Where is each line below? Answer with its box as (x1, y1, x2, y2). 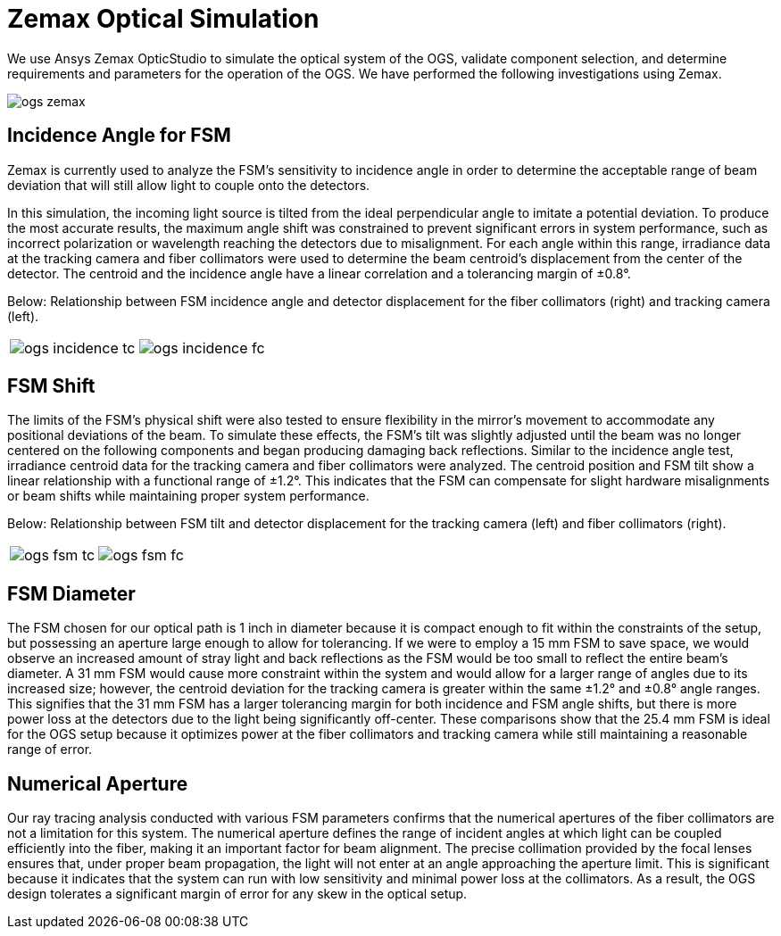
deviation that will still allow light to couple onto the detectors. (7, 177, 370, 193)
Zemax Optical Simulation (7, 4, 320, 34)
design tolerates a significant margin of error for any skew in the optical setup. (7, 886, 468, 902)
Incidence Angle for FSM (7, 124, 231, 147)
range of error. (7, 741, 93, 758)
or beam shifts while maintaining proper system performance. (7, 488, 370, 504)
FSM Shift (7, 375, 96, 398)
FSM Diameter (7, 582, 136, 605)
